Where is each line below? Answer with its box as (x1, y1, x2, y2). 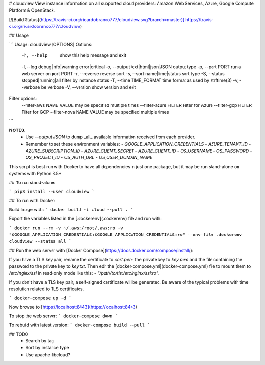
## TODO (9, 331, 28, 337)
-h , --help (21, 53, 48, 58)
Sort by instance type (26, 345, 69, 351)
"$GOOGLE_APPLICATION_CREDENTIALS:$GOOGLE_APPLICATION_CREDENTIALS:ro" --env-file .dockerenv (9, 232, 242, 237)
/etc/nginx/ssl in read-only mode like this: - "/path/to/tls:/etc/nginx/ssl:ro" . (9, 270, 159, 276)
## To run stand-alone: (9, 180, 56, 185)
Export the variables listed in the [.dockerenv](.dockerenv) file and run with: (9, 216, 162, 222)
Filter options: (9, 96, 37, 102)
